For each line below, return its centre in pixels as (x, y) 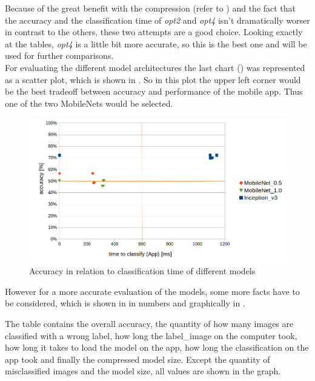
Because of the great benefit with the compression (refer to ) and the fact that (151, 8)
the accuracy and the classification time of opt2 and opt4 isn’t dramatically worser (157, 20)
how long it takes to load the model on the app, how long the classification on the (157, 347)
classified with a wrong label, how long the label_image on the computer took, (151, 335)
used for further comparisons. (59, 56)
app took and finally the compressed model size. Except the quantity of (138, 359)
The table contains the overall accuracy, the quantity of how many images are (149, 323)
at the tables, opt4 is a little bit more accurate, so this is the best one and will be (156, 43)
